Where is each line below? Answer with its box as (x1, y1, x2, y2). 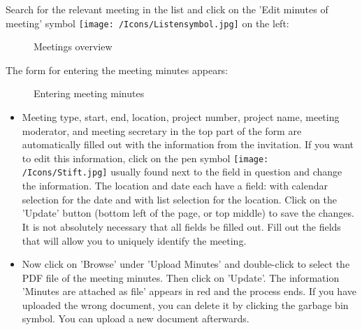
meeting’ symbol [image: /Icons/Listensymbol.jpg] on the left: (6, 15, 289, 30)
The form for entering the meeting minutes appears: (6, 62, 229, 77)
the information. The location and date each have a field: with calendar (22, 178, 328, 193)
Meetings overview (34, 39, 113, 54)
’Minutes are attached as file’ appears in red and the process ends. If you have (22, 284, 356, 299)
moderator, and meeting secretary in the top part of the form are (22, 123, 302, 138)
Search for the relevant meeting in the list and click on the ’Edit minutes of (6, 2, 328, 16)
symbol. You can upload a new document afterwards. (22, 311, 249, 326)
